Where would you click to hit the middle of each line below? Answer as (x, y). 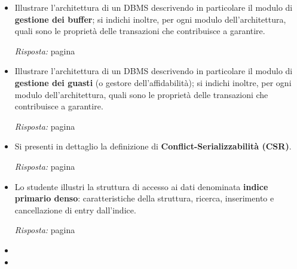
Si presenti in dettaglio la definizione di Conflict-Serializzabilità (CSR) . (153, 146)
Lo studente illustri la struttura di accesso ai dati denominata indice (141, 186)
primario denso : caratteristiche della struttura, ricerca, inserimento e (144, 198)
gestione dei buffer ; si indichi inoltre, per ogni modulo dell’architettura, (150, 19)
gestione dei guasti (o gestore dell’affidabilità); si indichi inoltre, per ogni (153, 82)
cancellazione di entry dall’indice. (75, 210)
